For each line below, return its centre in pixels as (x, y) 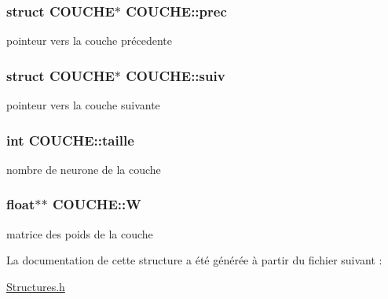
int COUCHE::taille (70, 140)
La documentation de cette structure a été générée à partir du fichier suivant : (194, 260)
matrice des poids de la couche (80, 233)
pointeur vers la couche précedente (89, 41)
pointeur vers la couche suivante (83, 105)
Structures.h (36, 286)
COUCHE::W (97, 204)
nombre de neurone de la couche (84, 169)
